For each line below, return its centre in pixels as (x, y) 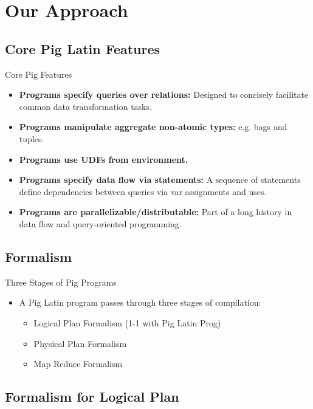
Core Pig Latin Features (83, 48)
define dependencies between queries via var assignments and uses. (143, 191)
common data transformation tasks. (85, 106)
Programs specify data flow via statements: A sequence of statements (160, 180)
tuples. (32, 138)
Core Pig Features (39, 74)
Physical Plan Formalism (80, 343)
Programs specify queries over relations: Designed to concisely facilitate (164, 95)
